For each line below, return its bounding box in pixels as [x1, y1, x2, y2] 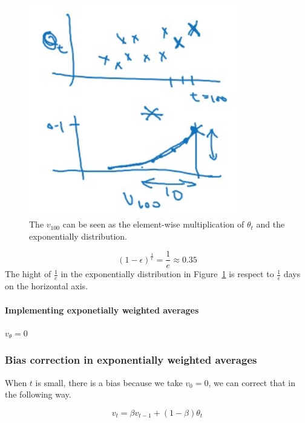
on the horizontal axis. [5, 280, 88, 292]
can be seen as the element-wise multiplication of [62, 218, 244, 231]
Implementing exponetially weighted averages [5, 303, 199, 316]
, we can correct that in [208, 376, 295, 389]
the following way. [5, 388, 71, 401]
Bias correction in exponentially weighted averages [5, 352, 257, 367]
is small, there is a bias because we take [35, 376, 183, 389]
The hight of [5, 267, 51, 280]
